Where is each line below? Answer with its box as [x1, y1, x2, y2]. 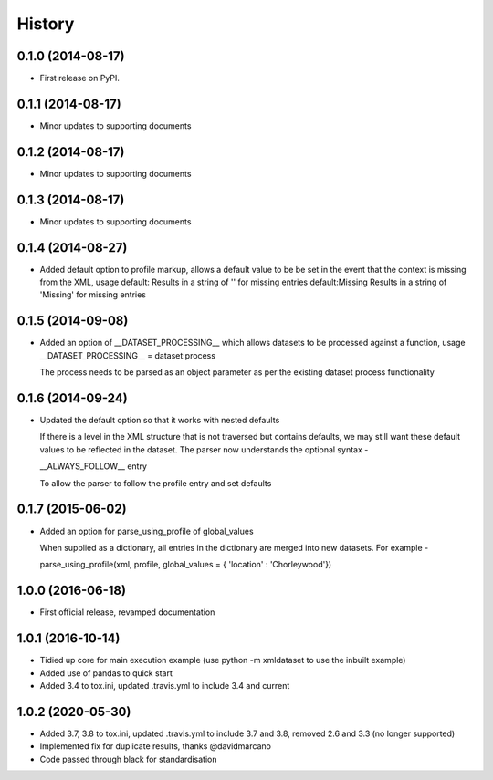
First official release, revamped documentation [39, 607, 215, 618]
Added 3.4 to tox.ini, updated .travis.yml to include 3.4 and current [39, 680, 290, 691]
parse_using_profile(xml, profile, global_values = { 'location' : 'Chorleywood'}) [39, 559, 332, 570]
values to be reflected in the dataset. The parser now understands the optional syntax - [39, 443, 369, 455]
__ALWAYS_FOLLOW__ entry [39, 461, 148, 472]
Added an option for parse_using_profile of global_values [39, 525, 255, 536]
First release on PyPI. [39, 73, 121, 84]
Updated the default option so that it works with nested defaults [39, 415, 280, 426]
